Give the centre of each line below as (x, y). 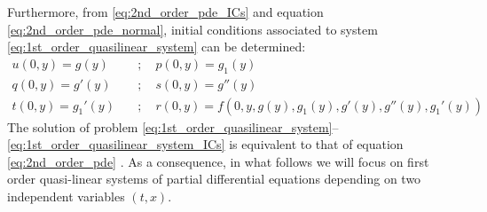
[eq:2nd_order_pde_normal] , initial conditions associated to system (192, 29)
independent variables (66, 196)
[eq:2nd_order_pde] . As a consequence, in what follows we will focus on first (218, 161)
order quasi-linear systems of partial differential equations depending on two (214, 179)
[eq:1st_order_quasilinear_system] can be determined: (157, 47)
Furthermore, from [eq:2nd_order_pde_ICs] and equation (165, 12)
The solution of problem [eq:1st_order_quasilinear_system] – (173, 126)
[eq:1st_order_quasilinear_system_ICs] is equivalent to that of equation (205, 144)
